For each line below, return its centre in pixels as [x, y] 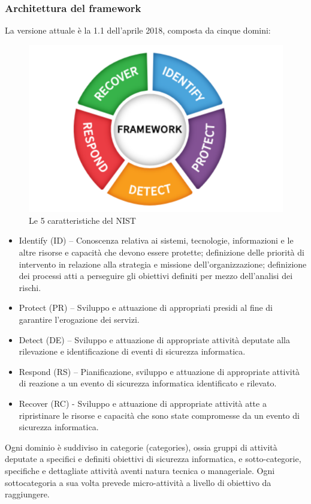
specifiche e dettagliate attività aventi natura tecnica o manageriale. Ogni [140, 470]
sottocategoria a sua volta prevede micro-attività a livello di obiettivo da [138, 482]
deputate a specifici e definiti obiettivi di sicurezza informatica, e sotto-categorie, [153, 459]
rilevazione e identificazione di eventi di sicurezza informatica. [132, 351]
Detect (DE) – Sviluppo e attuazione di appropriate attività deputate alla [155, 339]
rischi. [30, 287]
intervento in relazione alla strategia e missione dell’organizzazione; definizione [163, 264]
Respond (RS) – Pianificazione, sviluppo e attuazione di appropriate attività [159, 371]
